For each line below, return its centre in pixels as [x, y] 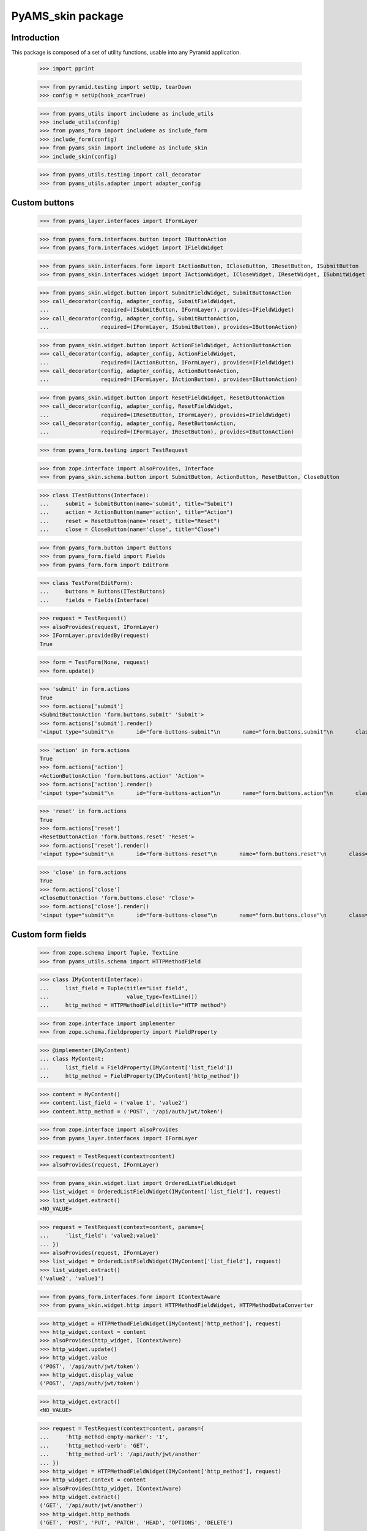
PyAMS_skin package [67, 16]
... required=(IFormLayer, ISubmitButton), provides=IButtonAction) [169, 327]
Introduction [35, 38]
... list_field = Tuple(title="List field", [114, 988]
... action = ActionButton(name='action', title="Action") [136, 512]
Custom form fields [49, 935]
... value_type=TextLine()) [119, 997]
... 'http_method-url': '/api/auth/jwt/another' [120, 1454]
